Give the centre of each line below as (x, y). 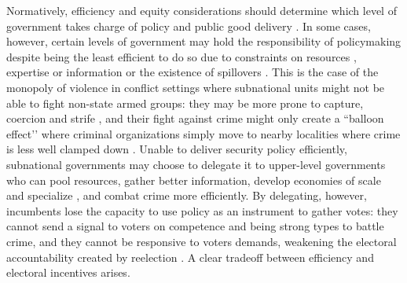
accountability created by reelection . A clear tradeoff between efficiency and (190, 257)
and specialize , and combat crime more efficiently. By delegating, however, (187, 195)
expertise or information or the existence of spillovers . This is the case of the (192, 72)
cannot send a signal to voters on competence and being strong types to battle (195, 226)
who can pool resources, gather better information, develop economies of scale (194, 180)
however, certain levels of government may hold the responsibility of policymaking (204, 41)
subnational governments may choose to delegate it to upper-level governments (196, 164)
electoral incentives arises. (68, 272)
